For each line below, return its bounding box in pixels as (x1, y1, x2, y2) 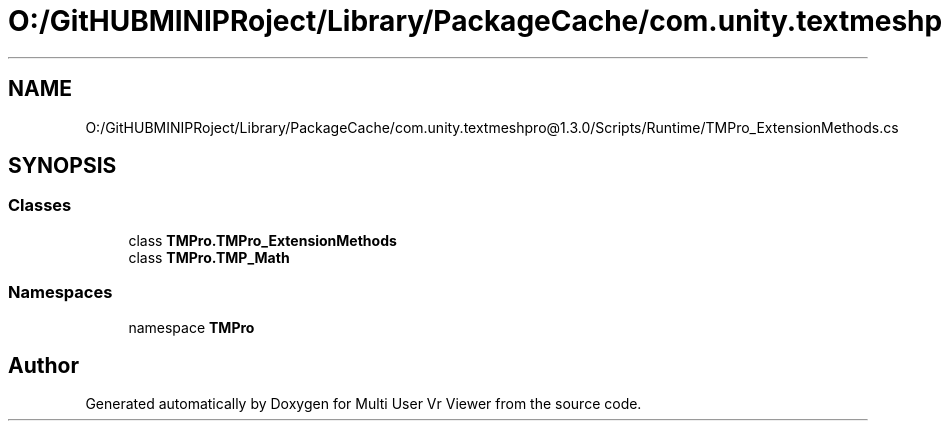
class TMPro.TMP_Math (128, 248, 290, 266)
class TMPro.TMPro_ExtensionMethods (128, 231, 397, 249)
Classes (8, 195, 72, 216)
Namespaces (8, 282, 113, 303)
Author (8, 352, 79, 378)
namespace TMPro (128, 318, 255, 336)
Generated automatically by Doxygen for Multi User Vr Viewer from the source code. (85, 395, 642, 413)
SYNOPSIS (8, 153, 117, 179)
